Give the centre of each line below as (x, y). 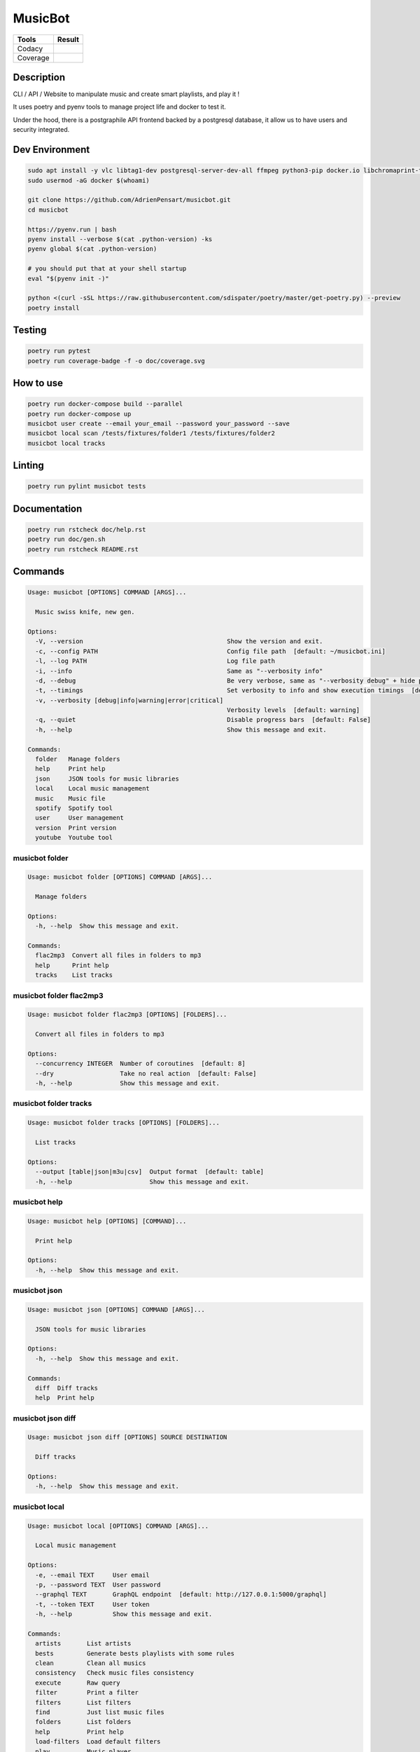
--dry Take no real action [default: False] (146, 1073)
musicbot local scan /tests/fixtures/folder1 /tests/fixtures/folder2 (152, 433)
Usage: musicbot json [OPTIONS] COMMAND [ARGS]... (117, 1309)
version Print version (76, 828)
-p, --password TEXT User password (98, 1585)
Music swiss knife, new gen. (85, 612)
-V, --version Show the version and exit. (179, 642)
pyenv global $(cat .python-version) (92, 249)
